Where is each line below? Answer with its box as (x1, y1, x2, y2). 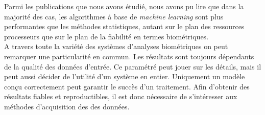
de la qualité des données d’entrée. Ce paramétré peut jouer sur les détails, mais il (4, 61, 261, 72)
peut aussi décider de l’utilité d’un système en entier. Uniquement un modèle (4, 71, 245, 82)
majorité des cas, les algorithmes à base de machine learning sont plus (4, 11, 224, 21)
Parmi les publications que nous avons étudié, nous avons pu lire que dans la (4, 1, 244, 11)
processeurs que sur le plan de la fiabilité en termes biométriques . (4, 31, 209, 41)
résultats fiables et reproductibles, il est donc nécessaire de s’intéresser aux (4, 91, 237, 102)
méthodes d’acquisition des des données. (4, 101, 130, 111)
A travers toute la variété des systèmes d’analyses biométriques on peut (4, 41, 228, 52)
